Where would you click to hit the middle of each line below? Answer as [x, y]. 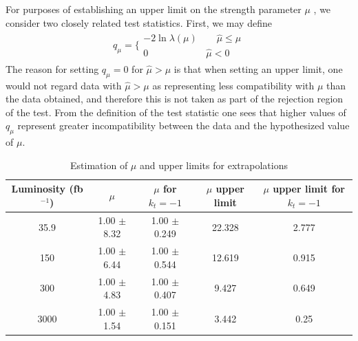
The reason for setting [52, 68]
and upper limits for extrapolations [213, 165]
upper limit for [309, 189]
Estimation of [99, 165]
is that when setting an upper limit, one [258, 68]
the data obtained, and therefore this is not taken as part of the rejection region [175, 99]
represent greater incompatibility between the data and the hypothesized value [183, 125]
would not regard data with [64, 85]
